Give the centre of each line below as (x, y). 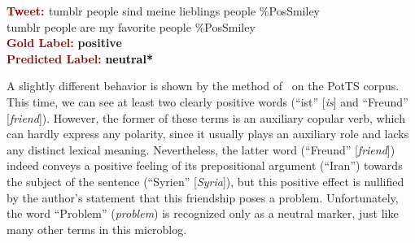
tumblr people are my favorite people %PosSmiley (131, 26)
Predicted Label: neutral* (80, 58)
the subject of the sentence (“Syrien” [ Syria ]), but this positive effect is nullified (205, 181)
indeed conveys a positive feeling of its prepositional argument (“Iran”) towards (205, 165)
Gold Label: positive (64, 43)
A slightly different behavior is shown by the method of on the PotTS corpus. (203, 86)
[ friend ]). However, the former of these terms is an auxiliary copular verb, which (206, 117)
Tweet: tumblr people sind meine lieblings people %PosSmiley (163, 11)
